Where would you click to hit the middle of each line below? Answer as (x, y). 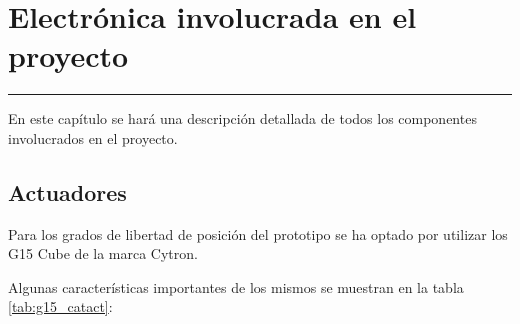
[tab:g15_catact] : (60, 306)
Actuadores (67, 191)
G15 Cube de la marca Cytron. (103, 253)
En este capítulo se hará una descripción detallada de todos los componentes (242, 118)
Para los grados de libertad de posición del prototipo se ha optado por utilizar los (258, 233)
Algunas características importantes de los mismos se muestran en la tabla (236, 286)
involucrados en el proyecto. (93, 137)
